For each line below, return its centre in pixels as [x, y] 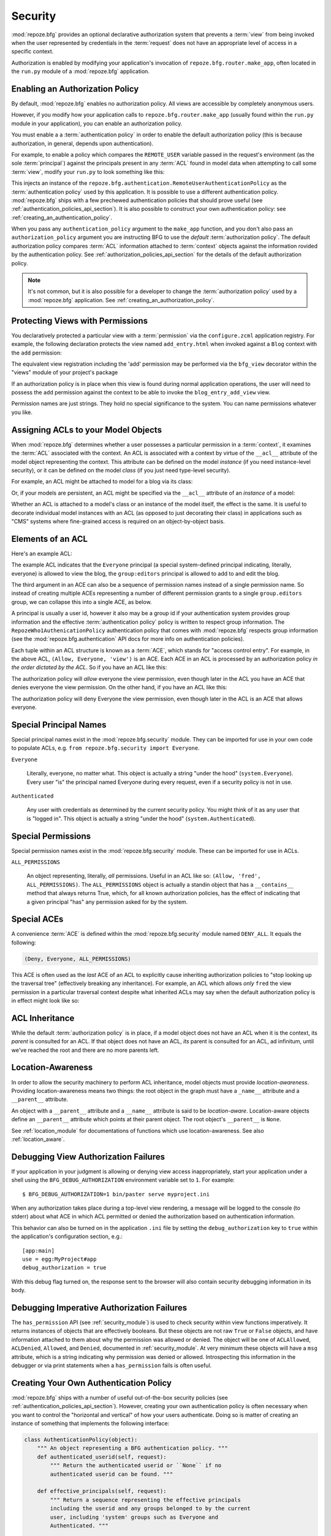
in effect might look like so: [45, 1000]
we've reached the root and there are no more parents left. [85, 1050]
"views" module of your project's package [65, 372]
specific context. [32, 52]
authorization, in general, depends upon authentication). [82, 143]
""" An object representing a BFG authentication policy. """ [132, 1448]
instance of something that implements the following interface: [90, 1424]
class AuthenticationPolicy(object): [81, 1440]
